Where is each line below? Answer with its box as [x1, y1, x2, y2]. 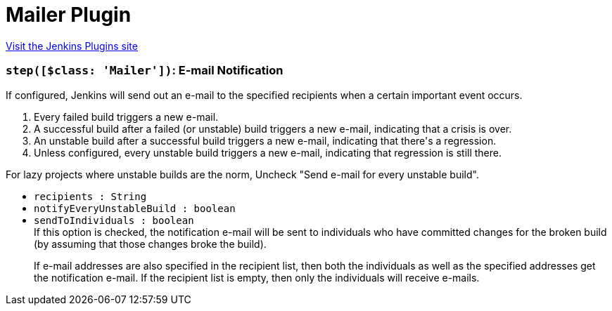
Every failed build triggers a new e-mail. [34, 110, 219, 123]
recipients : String [34, 190, 147, 202]
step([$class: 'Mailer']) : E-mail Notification [6, 63, 283, 78]
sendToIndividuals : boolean [34, 214, 194, 226]
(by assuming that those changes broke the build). [34, 237, 267, 250]
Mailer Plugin [6, 3, 132, 27]
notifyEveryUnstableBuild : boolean [34, 202, 236, 214]
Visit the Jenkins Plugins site [6, 39, 138, 52]
